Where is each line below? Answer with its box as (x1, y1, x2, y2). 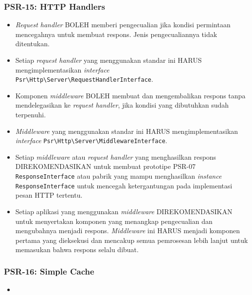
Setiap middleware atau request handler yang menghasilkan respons (15, 151, 216, 162)
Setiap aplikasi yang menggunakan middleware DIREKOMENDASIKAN (15, 206, 233, 216)
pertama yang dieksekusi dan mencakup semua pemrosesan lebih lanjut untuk (15, 235, 248, 245)
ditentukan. (15, 38, 50, 49)
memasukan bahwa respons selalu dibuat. (15, 244, 139, 255)
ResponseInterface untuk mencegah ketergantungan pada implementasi (15, 180, 233, 190)
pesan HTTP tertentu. (15, 190, 83, 200)
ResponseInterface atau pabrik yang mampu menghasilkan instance (15, 171, 222, 181)
